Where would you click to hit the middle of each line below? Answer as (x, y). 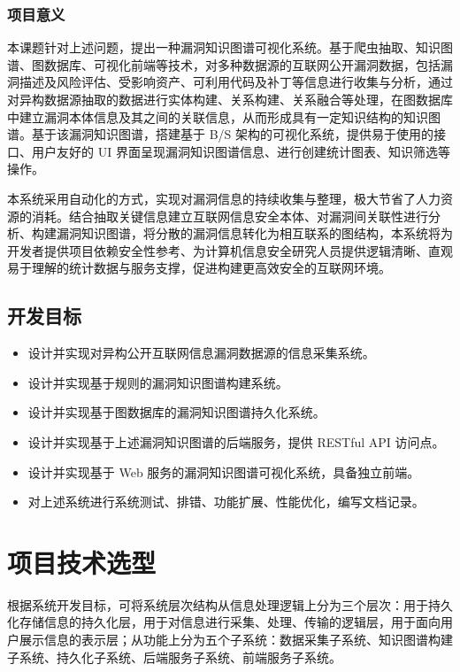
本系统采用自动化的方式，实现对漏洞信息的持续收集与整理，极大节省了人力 (224, 198)
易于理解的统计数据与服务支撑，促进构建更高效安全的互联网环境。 (199, 268)
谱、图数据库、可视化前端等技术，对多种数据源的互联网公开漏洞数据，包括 (224, 64)
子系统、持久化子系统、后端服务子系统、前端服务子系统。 (174, 657)
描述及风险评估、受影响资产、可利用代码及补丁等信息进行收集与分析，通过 (236, 82)
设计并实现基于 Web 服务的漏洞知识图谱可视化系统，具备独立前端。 (224, 471)
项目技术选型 (82, 562)
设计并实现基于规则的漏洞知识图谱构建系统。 (158, 382)
